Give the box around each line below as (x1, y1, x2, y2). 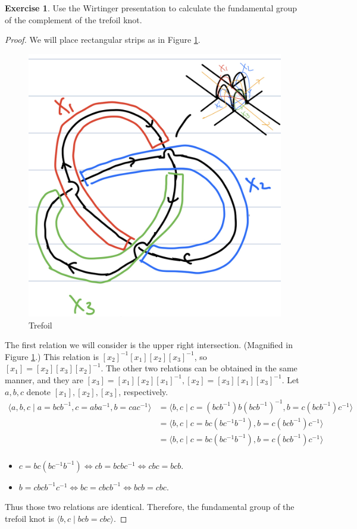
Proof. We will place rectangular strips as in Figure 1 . (5, 33, 201, 46)
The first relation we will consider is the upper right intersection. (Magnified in (5, 339, 293, 351)
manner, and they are (5, 373, 83, 386)
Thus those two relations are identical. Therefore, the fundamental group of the (5, 500, 295, 513)
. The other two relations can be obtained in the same (101, 362, 297, 374)
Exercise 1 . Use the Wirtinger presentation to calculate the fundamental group (5, 2, 297, 14)
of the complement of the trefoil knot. (5, 13, 142, 26)
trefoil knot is (5, 512, 54, 524)
